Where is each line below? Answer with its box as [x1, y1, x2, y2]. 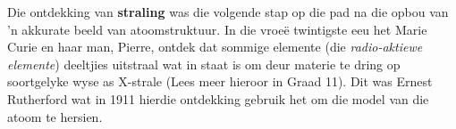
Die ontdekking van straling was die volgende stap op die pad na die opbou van [7, 3, 449, 20]
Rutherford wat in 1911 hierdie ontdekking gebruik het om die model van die [7, 89, 429, 108]
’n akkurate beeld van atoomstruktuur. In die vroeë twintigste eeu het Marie [7, 20, 427, 38]
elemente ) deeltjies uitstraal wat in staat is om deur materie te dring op [7, 54, 401, 73]
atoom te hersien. [7, 107, 103, 125]
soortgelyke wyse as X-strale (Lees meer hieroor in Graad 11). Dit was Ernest [7, 72, 433, 91]
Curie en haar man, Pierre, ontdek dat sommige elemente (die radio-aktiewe [7, 37, 423, 56]
